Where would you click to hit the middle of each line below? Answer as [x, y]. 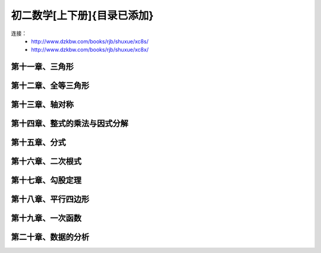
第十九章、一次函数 [46, 218]
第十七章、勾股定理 [46, 180]
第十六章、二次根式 [46, 161]
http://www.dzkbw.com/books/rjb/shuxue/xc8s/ [90, 41]
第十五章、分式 [38, 143]
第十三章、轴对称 [42, 105]
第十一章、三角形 [42, 67]
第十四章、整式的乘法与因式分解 [70, 124]
